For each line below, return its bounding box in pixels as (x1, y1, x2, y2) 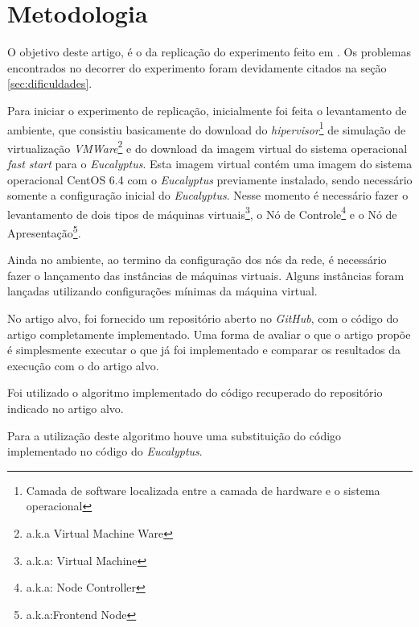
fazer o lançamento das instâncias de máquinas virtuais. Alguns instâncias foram (7, 266, 405, 283)
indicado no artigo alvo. (7, 400, 124, 417)
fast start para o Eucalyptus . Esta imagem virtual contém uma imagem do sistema (7, 155, 413, 171)
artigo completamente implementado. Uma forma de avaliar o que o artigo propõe (7, 325, 411, 342)
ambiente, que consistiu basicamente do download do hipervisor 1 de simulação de (7, 118, 406, 138)
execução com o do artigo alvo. (7, 357, 159, 373)
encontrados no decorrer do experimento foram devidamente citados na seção (7, 59, 387, 76)
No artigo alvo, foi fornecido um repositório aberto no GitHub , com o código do (7, 310, 399, 327)
